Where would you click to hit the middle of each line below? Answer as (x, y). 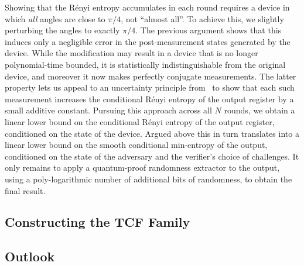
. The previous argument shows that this (209, 30)
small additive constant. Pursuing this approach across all (108, 110)
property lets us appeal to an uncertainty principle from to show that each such (150, 87)
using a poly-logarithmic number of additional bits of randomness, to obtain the (148, 179)
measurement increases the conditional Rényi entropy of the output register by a (149, 99)
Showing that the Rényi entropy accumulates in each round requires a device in (147, 7)
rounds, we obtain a (259, 110)
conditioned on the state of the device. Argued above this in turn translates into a (152, 133)
